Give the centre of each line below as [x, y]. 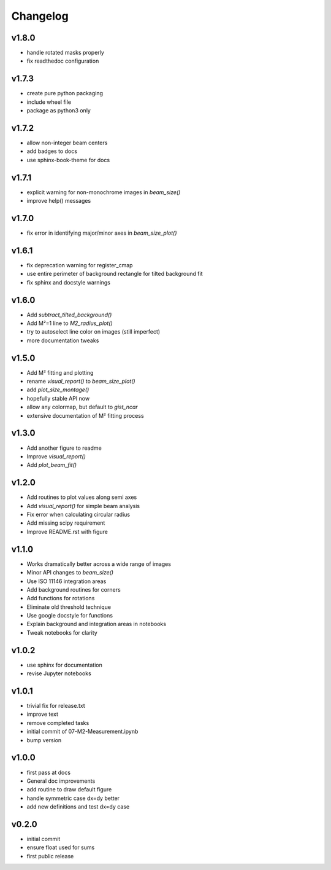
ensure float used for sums [61, 847]
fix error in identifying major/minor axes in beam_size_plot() [102, 233]
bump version [44, 740]
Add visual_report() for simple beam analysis [83, 506]
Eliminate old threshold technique [69, 607]
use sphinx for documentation [64, 665]
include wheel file [49, 102]
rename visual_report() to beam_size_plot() [81, 382]
